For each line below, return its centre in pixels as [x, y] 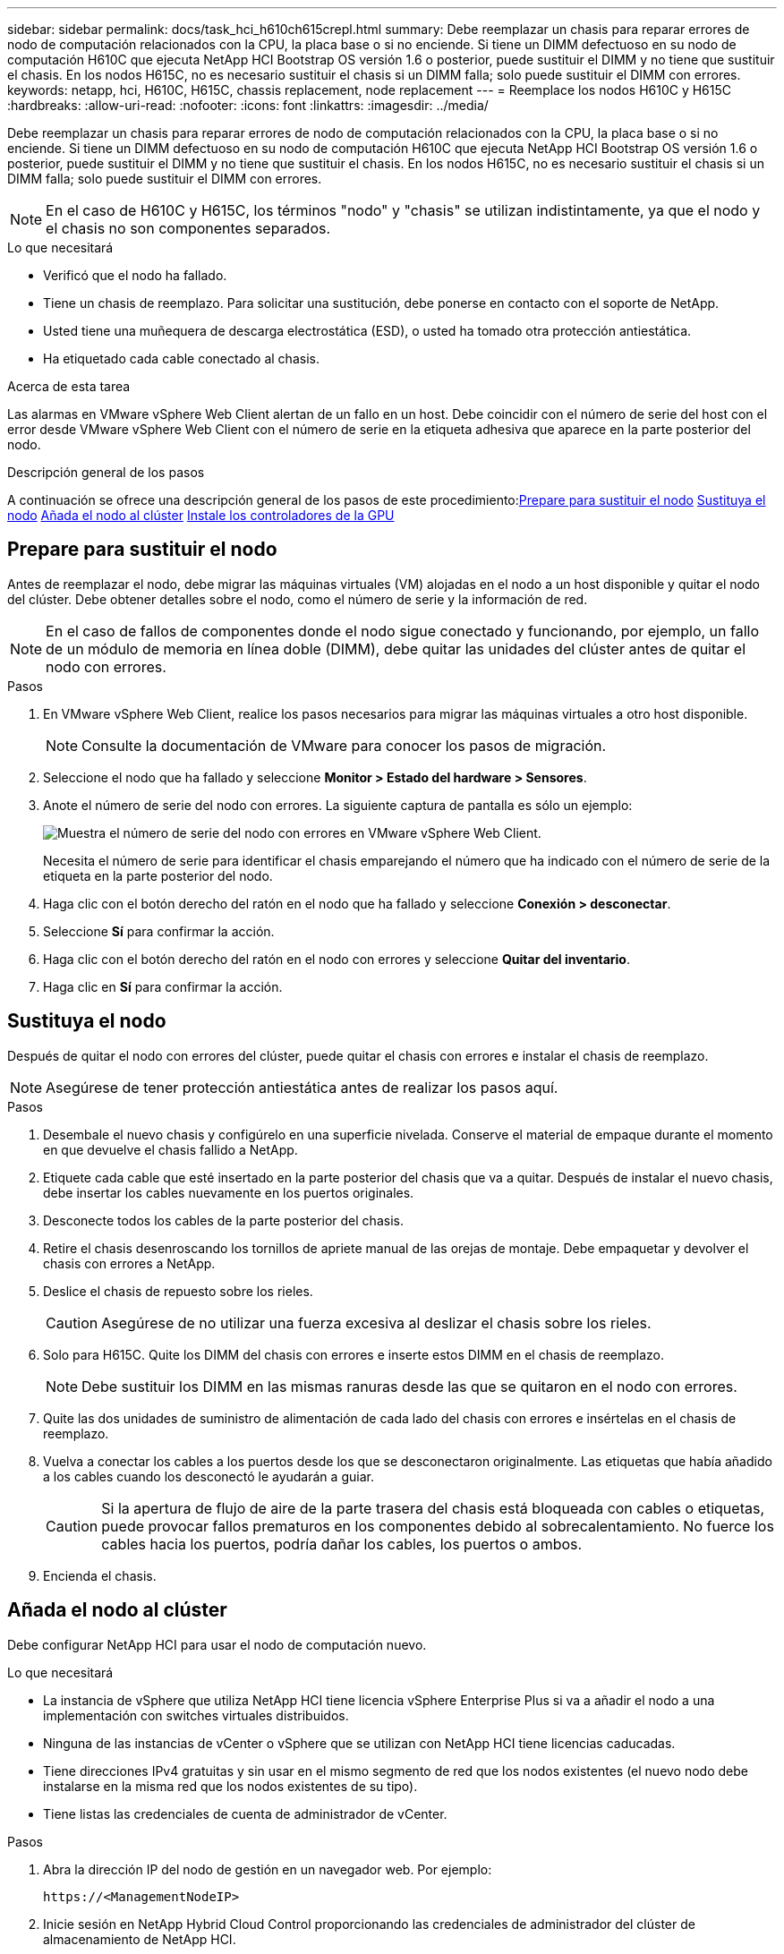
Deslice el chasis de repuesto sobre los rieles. [178, 1291]
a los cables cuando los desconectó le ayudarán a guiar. [209, 1476]
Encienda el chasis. [100, 1575]
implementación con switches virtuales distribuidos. [196, 1715]
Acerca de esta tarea [69, 386]
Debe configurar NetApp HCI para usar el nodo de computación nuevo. [217, 1644]
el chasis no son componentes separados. [188, 228]
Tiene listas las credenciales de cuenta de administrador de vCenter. [245, 1813]
